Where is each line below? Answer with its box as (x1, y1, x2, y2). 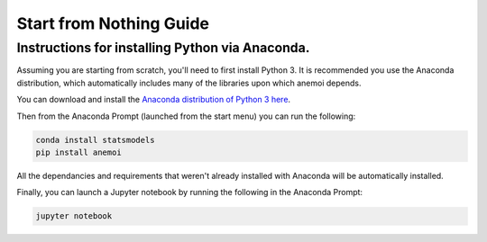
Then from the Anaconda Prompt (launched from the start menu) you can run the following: (16, 111, 356, 121)
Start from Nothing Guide (16, 13, 210, 33)
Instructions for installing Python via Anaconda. (16, 40, 310, 56)
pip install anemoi (35, 147, 122, 157)
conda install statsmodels (35, 135, 155, 145)
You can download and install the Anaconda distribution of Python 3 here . (16, 94, 291, 105)
